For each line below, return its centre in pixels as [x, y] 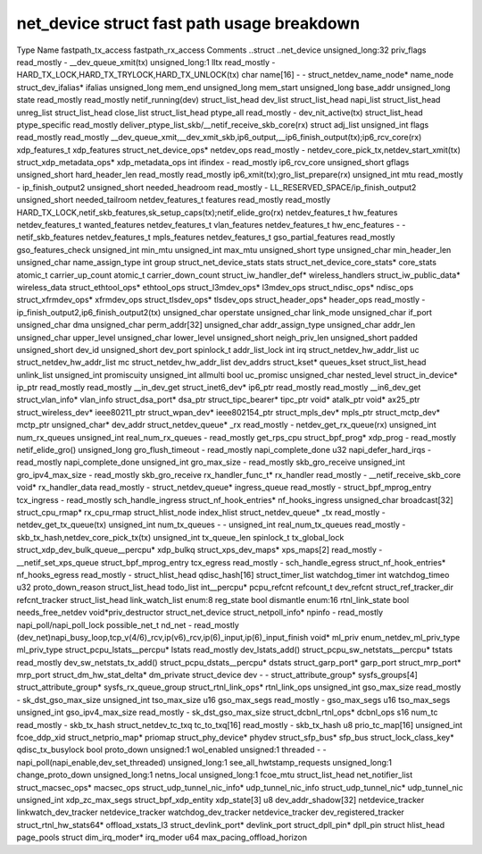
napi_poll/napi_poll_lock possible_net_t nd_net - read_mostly [128, 624]
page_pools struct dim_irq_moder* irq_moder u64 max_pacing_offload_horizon [162, 837]
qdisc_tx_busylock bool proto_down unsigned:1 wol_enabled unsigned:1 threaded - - [171, 749]
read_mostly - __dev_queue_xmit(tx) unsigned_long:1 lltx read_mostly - [146, 62]
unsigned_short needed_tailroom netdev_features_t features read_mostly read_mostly [174, 200]
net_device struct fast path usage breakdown [188, 23]
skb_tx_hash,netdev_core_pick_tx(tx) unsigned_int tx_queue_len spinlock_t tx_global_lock [180, 537]
